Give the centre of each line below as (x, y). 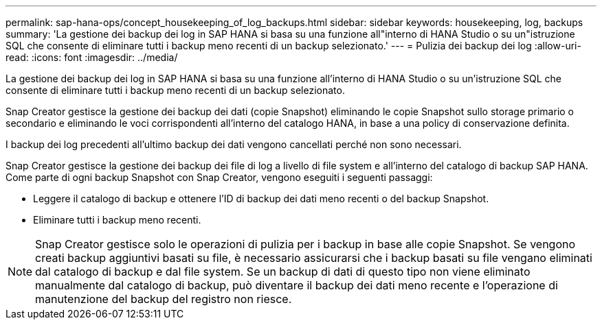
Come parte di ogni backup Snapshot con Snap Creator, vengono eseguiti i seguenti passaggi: (219, 177)
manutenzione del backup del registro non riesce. (164, 299)
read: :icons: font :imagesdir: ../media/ (92, 57)
